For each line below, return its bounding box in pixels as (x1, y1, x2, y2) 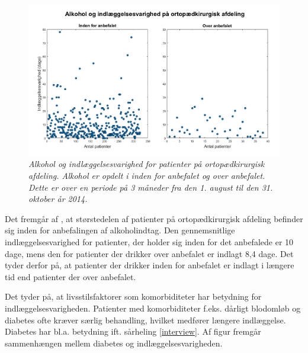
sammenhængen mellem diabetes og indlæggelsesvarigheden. (5, 336, 223, 349)
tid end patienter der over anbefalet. (5, 270, 136, 283)
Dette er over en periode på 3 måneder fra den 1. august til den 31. (28, 181, 273, 193)
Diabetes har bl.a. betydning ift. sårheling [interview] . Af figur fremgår (5, 325, 261, 338)
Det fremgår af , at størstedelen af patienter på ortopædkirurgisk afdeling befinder (5, 212, 303, 224)
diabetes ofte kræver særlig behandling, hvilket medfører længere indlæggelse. (5, 313, 286, 326)
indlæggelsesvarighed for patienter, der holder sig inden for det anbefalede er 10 (5, 236, 294, 248)
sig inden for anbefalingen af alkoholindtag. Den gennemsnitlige (5, 224, 235, 236)
